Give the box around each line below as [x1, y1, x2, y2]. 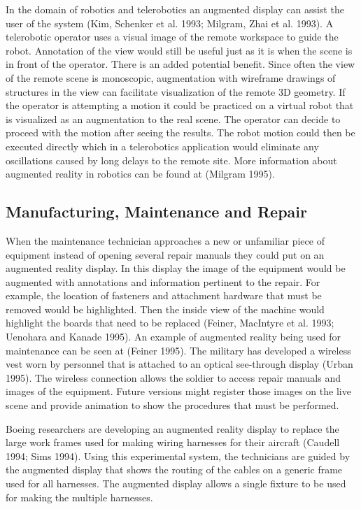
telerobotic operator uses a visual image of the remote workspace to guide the [6, 29, 339, 44]
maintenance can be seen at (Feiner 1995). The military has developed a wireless [6, 343, 351, 357]
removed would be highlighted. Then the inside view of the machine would [6, 301, 325, 316]
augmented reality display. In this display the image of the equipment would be [6, 261, 346, 275]
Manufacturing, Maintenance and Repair [6, 201, 307, 222]
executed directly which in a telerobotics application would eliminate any [6, 138, 319, 153]
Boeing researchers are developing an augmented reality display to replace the [6, 421, 339, 436]
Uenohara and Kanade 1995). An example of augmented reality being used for [6, 329, 341, 344]
